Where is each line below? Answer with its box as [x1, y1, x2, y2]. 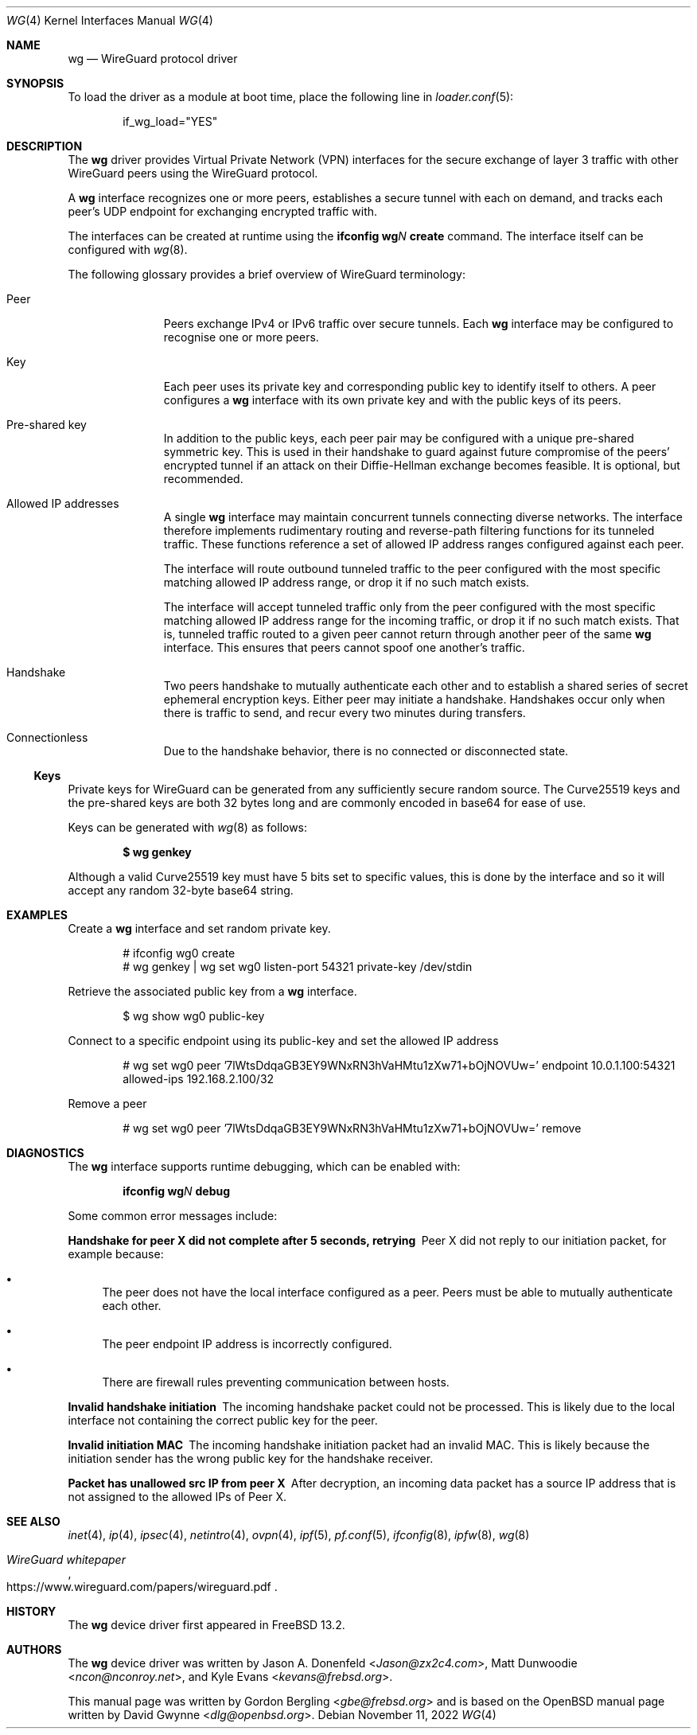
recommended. [163, 472, 243, 485]
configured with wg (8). [68, 243, 188, 256]
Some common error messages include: [68, 1209, 278, 1222]
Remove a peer [68, 1097, 147, 1110]
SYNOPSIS [6, 76, 64, 90]
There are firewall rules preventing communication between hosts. [102, 1375, 450, 1389]
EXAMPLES [6, 908, 68, 922]
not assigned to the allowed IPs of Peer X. [68, 1490, 287, 1503]
